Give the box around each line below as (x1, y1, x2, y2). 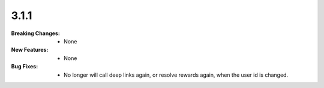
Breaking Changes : (11, 30, 60, 37)
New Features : (11, 46, 49, 54)
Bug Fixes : (11, 63, 38, 70)
